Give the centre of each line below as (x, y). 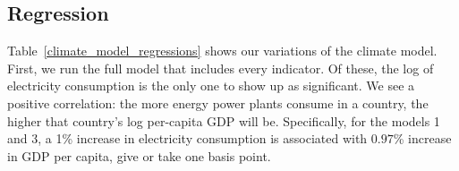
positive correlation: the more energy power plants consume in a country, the (218, 103)
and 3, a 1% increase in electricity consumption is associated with (187, 138)
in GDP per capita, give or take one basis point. (139, 155)
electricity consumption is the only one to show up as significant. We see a (211, 85)
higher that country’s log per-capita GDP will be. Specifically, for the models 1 (224, 120)
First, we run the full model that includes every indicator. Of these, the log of (221, 68)
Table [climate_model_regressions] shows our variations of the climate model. (222, 51)
